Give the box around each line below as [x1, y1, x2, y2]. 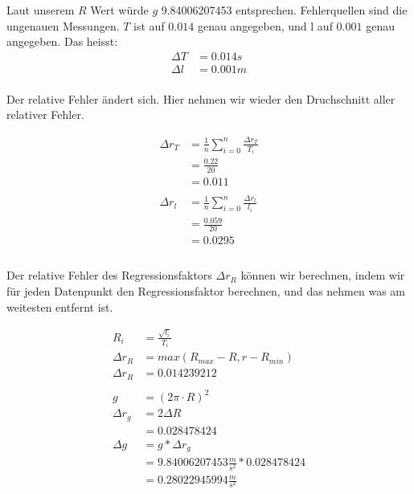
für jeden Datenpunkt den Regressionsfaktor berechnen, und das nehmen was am [6, 283, 406, 299]
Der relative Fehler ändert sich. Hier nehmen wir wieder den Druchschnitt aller [6, 90, 396, 107]
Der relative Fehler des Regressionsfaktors [6, 267, 212, 284]
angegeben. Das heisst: [6, 33, 118, 50]
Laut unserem [6, 2, 75, 18]
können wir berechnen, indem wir [240, 267, 405, 284]
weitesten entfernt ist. [6, 298, 113, 315]
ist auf [133, 17, 165, 34]
